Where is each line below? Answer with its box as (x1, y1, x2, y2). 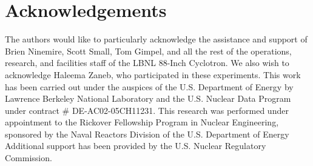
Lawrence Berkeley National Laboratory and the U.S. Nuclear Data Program (5, 92, 291, 105)
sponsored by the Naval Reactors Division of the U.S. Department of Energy (5, 127, 289, 140)
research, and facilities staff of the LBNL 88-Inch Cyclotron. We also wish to (5, 56, 289, 69)
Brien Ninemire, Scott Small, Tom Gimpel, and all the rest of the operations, (5, 44, 292, 57)
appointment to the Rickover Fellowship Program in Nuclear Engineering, (5, 116, 279, 128)
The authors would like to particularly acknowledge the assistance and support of (5, 33, 308, 45)
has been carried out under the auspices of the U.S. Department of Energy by (5, 80, 294, 93)
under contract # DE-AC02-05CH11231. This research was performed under (5, 104, 289, 116)
